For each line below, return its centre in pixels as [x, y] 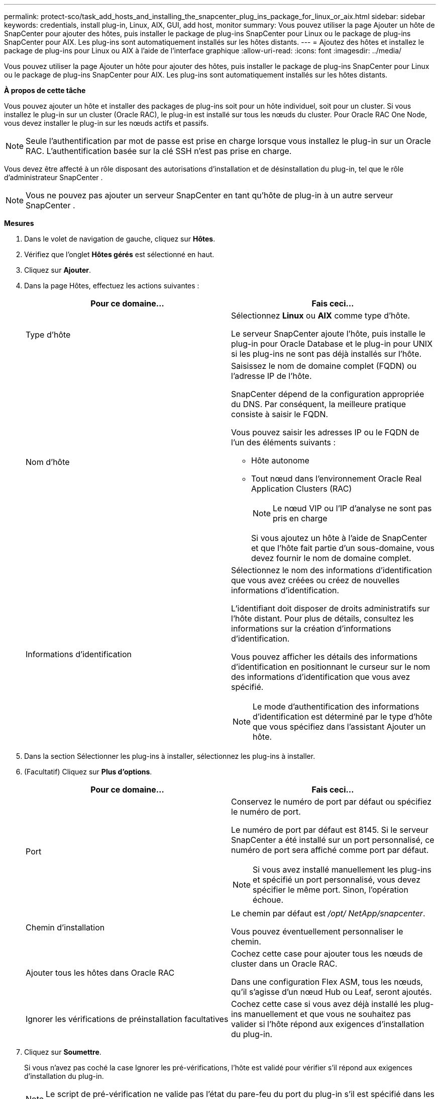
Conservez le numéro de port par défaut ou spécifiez [332, 802]
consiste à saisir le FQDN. [280, 414]
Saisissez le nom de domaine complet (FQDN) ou [324, 366]
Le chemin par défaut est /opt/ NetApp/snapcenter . [328, 913]
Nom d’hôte [48, 462]
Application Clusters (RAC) [302, 489]
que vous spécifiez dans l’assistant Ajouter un [339, 727]
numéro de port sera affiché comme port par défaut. [330, 850]
